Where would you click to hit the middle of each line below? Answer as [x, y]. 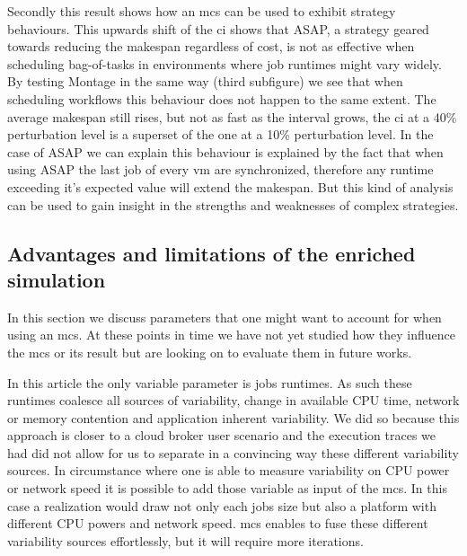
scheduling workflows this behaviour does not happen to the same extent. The [222, 98]
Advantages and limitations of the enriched [211, 253]
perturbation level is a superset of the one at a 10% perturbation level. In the [220, 134]
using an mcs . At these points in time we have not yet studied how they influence [231, 335]
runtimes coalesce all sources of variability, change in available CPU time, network [233, 400]
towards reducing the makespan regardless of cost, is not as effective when [211, 46]
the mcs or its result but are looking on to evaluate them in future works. [210, 352]
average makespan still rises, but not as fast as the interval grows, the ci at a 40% [232, 116]
